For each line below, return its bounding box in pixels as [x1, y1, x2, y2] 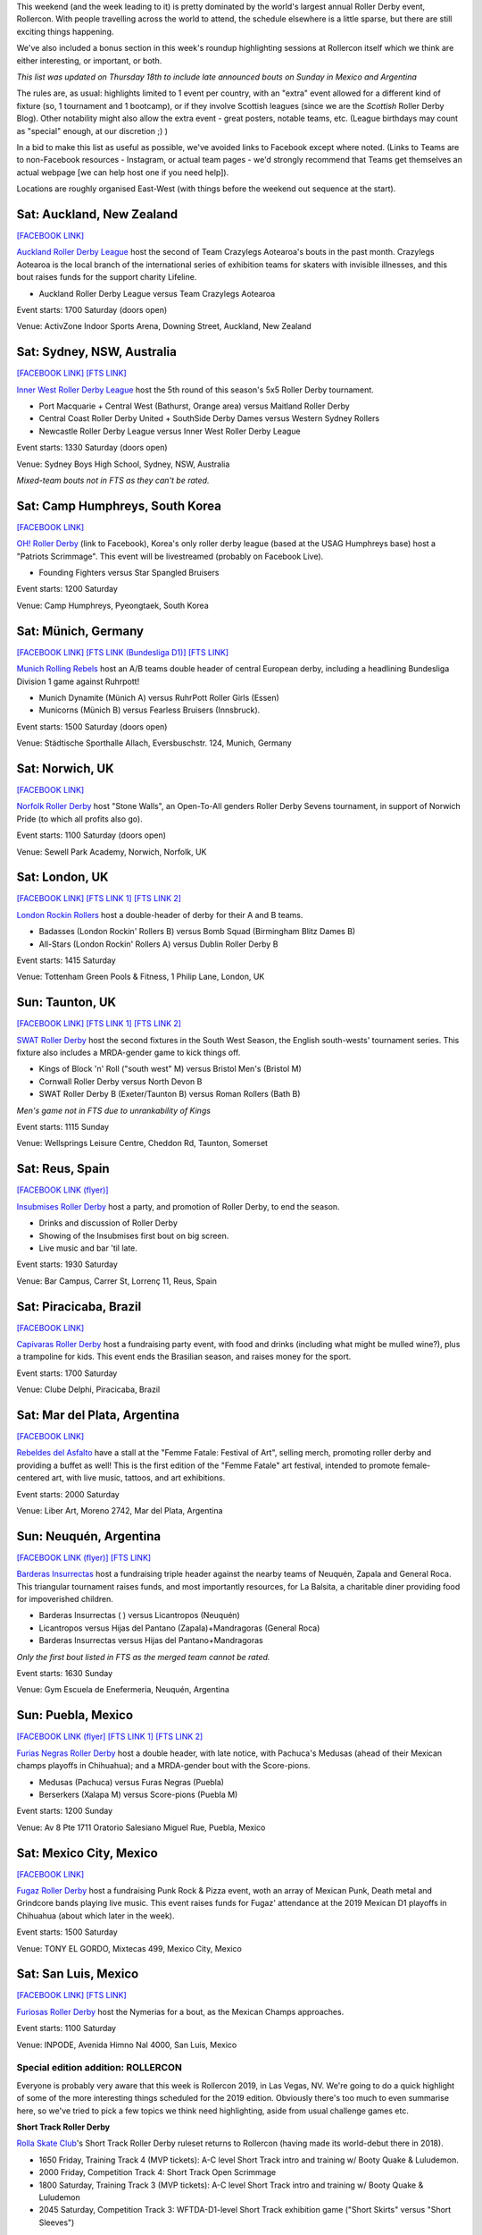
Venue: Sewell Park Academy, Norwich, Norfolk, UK [16, 846, 207, 857]
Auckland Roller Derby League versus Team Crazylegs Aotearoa [38, 288, 276, 299]
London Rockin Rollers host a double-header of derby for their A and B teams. [16, 909, 303, 920]
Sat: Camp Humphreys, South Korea [16, 498, 222, 513]
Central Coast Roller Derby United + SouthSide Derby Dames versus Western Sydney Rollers [38, 413, 379, 424]
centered [16, 1472, 50, 1483]
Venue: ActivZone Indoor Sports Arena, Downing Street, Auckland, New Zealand [16, 321, 312, 332]
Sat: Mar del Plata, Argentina [16, 1407, 180, 1422]
